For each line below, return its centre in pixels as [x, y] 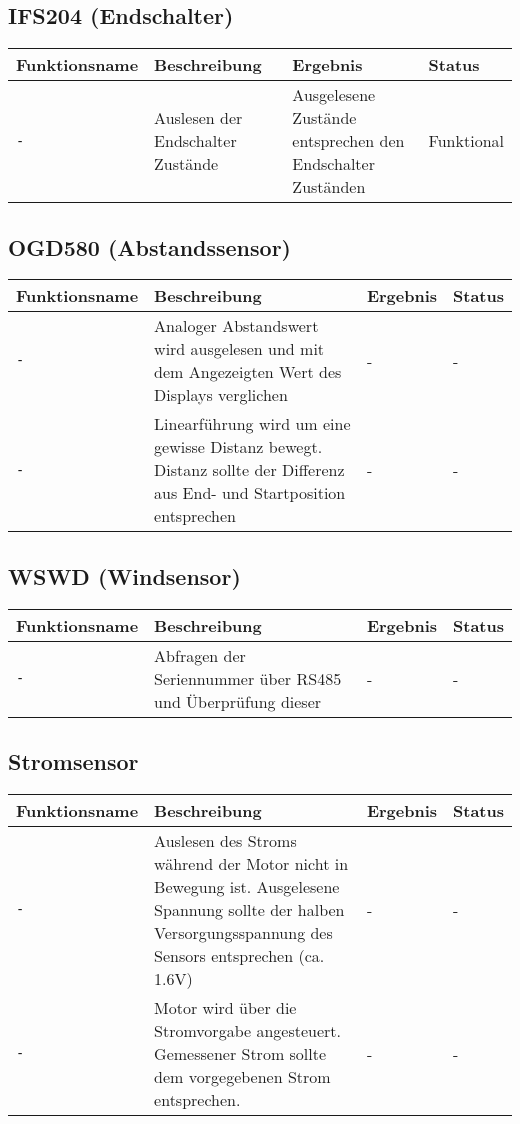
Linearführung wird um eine [252, 424]
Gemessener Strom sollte [240, 1053]
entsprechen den [348, 141]
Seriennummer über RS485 [248, 678]
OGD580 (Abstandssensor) [149, 246]
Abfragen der [200, 655]
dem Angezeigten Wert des [248, 372]
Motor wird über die [225, 1007]
